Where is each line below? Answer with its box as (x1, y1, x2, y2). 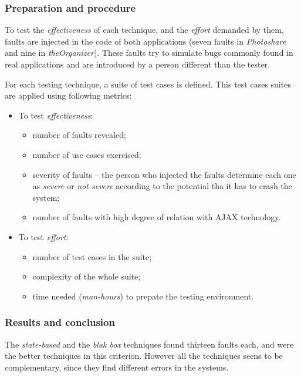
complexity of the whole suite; (32, 270, 141, 282)
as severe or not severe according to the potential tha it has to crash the (32, 180, 292, 192)
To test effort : (18, 230, 69, 243)
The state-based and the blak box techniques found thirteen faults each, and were (5, 338, 294, 350)
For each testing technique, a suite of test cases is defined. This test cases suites (5, 78, 291, 90)
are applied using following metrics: (5, 89, 132, 102)
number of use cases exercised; (32, 148, 141, 160)
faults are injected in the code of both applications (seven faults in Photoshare (5, 35, 286, 47)
